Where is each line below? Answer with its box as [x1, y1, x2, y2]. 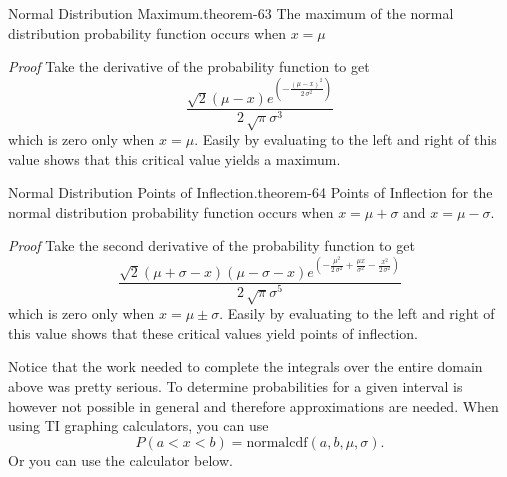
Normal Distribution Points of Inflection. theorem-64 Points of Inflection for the [8, 182, 493, 203]
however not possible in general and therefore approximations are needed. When [8, 395, 499, 416]
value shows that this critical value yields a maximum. [8, 148, 341, 169]
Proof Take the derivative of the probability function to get [8, 56, 370, 77]
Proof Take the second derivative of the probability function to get [8, 235, 415, 256]
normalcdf [246, 435, 308, 450]
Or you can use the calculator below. [8, 449, 233, 470]
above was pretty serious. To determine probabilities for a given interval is [8, 376, 463, 397]
